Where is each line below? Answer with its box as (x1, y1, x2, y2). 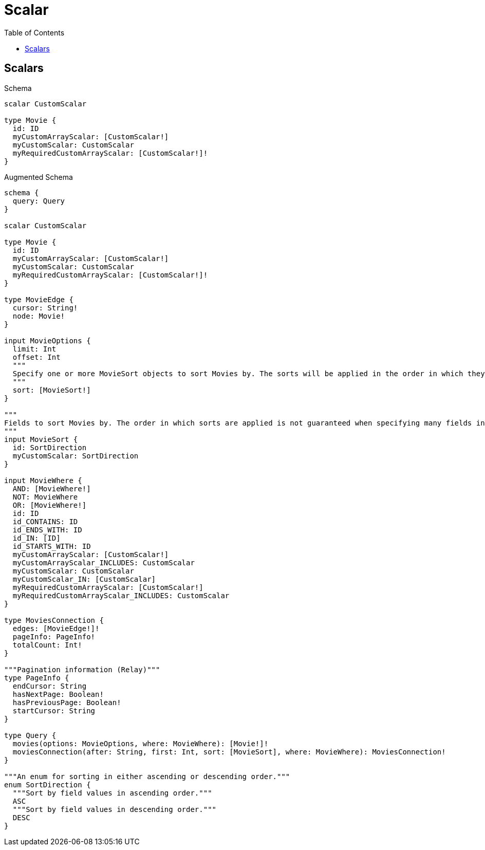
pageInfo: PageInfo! (12, 632, 96, 641)
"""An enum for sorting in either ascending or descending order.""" (4, 772, 290, 781)
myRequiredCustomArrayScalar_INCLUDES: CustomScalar (12, 591, 230, 600)
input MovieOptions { (4, 336, 91, 345)
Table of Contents (4, 28, 65, 37)
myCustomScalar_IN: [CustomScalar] (12, 575, 156, 583)
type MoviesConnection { (4, 616, 104, 624)
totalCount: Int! (12, 640, 82, 649)
